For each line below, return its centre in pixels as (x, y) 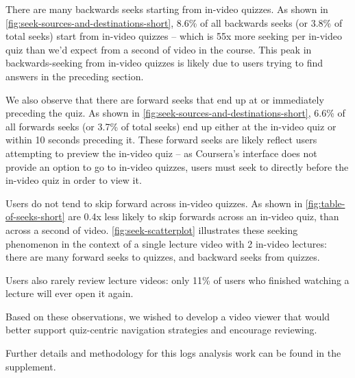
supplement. (31, 366)
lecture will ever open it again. (70, 293)
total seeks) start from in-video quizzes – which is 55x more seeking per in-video (174, 36)
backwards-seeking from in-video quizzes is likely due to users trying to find (164, 63)
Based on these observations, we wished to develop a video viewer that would (168, 316)
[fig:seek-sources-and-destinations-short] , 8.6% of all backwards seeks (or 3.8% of (174, 22)
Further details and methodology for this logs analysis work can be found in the (173, 353)
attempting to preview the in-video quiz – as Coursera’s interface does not (161, 153)
